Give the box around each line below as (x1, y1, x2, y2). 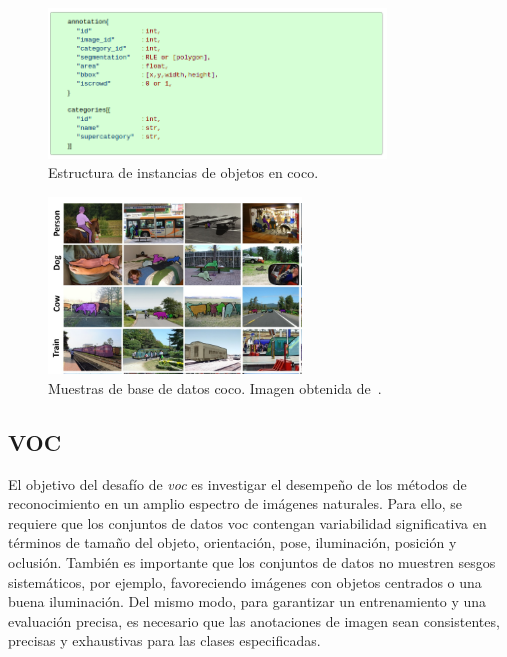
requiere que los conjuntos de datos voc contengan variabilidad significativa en (8, 512, 487, 533)
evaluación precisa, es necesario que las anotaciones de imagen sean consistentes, (8, 610, 500, 631)
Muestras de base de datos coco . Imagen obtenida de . (48, 377, 382, 398)
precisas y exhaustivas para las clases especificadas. (8, 630, 321, 651)
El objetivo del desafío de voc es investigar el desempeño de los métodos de (8, 473, 467, 494)
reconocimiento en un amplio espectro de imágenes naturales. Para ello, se (8, 493, 463, 514)
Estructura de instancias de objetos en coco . (48, 162, 319, 183)
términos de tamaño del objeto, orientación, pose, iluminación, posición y (8, 532, 457, 553)
